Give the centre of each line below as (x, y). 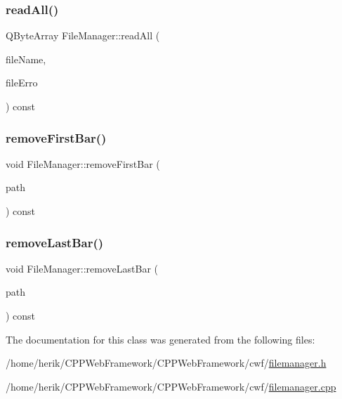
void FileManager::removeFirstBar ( (83, 163)
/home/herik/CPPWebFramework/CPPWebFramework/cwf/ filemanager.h (166, 363)
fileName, (26, 59)
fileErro (22, 83)
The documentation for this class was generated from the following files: (160, 339)
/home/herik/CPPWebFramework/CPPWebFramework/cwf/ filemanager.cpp (171, 386)
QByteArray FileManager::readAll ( (83, 35)
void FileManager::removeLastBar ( (82, 268)
